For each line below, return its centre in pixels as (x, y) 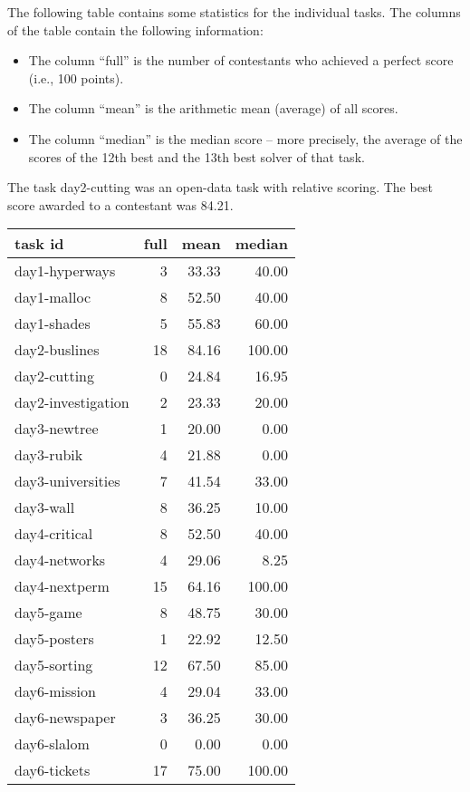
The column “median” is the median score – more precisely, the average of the (245, 138)
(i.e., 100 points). (76, 77)
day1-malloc (53, 297)
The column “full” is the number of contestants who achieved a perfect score (241, 60)
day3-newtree (57, 429)
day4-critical (54, 534)
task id (39, 244)
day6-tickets (53, 770)
